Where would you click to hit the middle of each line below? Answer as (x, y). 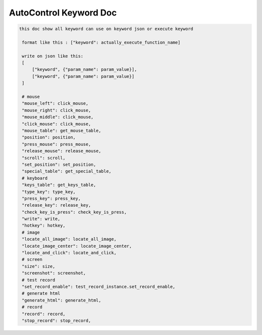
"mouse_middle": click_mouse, (58, 117)
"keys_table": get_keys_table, (59, 185)
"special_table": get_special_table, (67, 171)
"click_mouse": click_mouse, (57, 124)
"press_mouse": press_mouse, (57, 144)
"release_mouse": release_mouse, (62, 151)
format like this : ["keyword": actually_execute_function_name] (101, 42)
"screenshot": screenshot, (54, 273)
